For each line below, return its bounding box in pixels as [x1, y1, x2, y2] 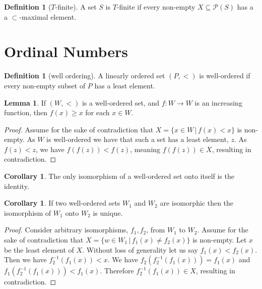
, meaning [130, 143, 161, 154]
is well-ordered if [199, 70, 250, 81]
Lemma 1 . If [4, 97, 46, 108]
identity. [4, 180, 29, 191]
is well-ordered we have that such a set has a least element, [46, 134, 229, 144]
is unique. [93, 207, 123, 218]
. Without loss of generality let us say [82, 244, 198, 255]
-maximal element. [19, 11, 77, 22]
